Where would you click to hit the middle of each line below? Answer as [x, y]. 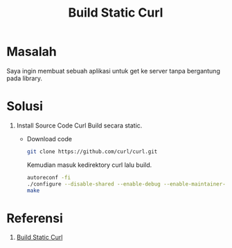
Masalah [32, 52]
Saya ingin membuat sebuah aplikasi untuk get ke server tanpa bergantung [114, 71]
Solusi [25, 106]
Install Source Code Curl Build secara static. [79, 125]
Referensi [35, 218]
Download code [49, 139]
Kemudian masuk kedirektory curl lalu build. [89, 165]
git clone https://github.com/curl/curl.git [92, 151]
